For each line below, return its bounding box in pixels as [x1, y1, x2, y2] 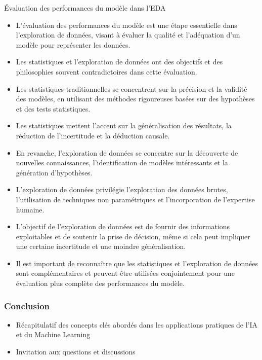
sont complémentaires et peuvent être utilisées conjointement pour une [16, 268, 235, 278]
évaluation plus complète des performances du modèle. [16, 278, 185, 289]
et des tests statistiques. [16, 103, 91, 114]
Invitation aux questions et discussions [16, 346, 136, 357]
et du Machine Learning [16, 329, 91, 340]
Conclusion [4, 299, 50, 312]
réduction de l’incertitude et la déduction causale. [16, 130, 170, 140]
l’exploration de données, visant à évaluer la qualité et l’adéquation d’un [16, 29, 240, 40]
